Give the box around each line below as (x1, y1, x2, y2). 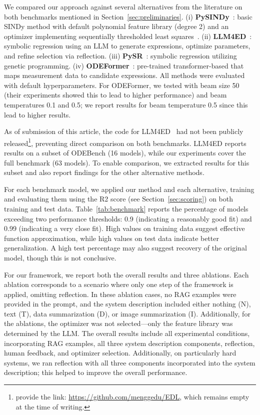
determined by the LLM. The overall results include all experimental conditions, (4, 328, 250, 338)
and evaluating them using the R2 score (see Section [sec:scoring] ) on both (4, 193, 233, 204)
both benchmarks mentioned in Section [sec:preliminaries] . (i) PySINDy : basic (4, 11, 252, 21)
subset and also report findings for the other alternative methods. (4, 167, 204, 177)
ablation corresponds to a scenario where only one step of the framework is (4, 279, 233, 289)
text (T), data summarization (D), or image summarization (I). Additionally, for (4, 308, 250, 318)
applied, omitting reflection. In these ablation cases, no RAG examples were (4, 288, 236, 299)
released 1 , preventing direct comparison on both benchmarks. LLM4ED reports (4, 136, 246, 148)
